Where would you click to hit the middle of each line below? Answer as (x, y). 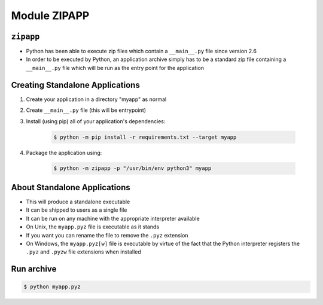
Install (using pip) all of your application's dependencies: (96, 121)
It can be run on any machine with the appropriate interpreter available (113, 218)
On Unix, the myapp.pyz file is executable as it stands (93, 227)
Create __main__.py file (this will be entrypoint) (86, 110)
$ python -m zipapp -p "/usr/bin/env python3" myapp (132, 168)
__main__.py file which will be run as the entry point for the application (115, 68)
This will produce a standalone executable (78, 202)
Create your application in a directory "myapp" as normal (96, 99)
